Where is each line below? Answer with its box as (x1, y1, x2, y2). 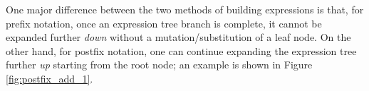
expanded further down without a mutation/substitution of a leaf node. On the (6, 30, 351, 44)
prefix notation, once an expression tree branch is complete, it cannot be (6, 16, 322, 30)
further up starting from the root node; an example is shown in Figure (6, 57, 313, 72)
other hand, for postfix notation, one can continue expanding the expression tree (6, 43, 357, 58)
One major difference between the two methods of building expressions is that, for (6, 2, 364, 16)
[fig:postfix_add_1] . (6, 71, 93, 85)
